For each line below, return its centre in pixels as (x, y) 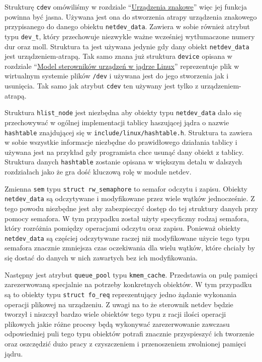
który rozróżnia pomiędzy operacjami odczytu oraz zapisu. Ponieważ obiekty (123, 228)
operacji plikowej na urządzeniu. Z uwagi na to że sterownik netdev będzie (119, 304)
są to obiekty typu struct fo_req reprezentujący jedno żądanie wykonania (121, 294)
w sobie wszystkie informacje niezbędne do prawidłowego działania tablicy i (121, 142)
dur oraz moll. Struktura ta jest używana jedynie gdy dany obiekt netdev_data (127, 46)
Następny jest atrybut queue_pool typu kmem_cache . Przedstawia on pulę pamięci (131, 274)
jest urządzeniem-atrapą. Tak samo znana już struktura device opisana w (118, 56)
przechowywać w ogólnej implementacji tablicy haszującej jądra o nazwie (117, 122)
